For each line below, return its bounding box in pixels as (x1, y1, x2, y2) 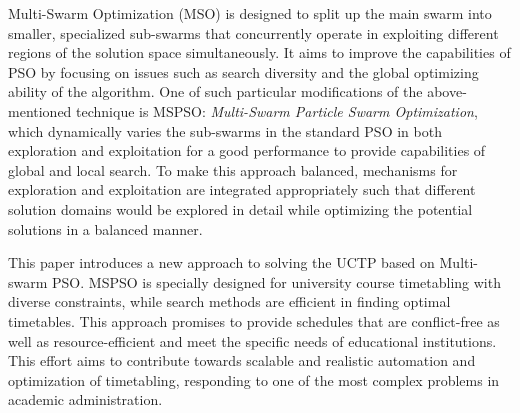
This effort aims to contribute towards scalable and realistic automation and (8, 350, 476, 371)
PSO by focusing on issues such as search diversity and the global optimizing (8, 61, 479, 82)
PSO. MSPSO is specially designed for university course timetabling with (52, 271, 501, 292)
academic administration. (8, 389, 163, 410)
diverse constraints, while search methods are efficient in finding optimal (8, 291, 451, 312)
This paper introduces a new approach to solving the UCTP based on (8, 252, 435, 273)
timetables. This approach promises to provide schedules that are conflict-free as (8, 310, 500, 331)
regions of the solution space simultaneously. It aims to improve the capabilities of (8, 42, 511, 63)
